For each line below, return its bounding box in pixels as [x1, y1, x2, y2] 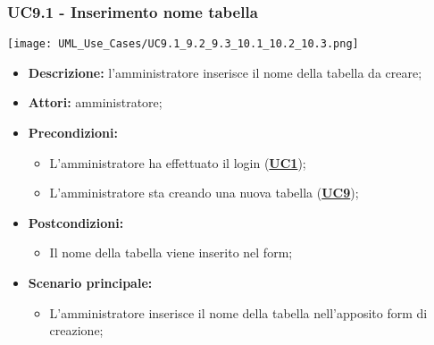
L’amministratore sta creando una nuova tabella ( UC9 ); [49, 183, 359, 202]
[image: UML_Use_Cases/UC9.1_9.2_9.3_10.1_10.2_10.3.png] [7, 38, 359, 51]
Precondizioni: [28, 123, 118, 142]
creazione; [49, 321, 104, 340]
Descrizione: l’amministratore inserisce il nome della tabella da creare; [28, 63, 422, 81]
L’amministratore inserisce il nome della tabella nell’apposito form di [49, 303, 428, 322]
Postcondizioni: [28, 213, 124, 231]
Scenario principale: [28, 273, 153, 292]
